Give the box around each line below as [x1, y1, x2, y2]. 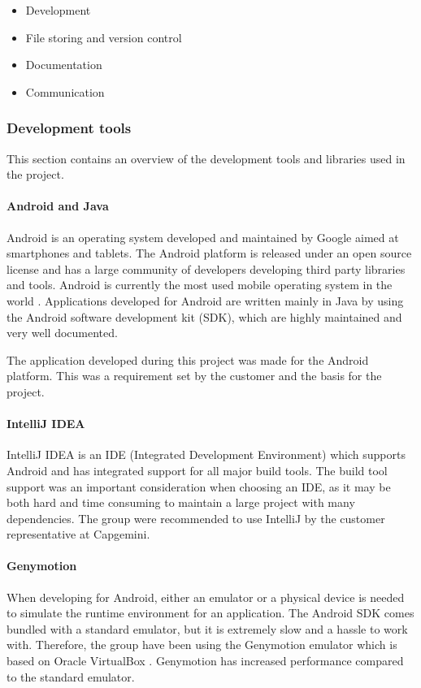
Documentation [25, 56, 102, 73]
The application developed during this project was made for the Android [7, 351, 369, 368]
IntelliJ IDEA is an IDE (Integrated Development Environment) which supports [7, 446, 406, 463]
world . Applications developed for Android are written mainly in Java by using [7, 292, 404, 309]
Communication [25, 83, 105, 100]
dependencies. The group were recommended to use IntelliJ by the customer [7, 509, 385, 526]
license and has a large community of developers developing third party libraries [7, 260, 406, 277]
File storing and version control [25, 28, 182, 45]
